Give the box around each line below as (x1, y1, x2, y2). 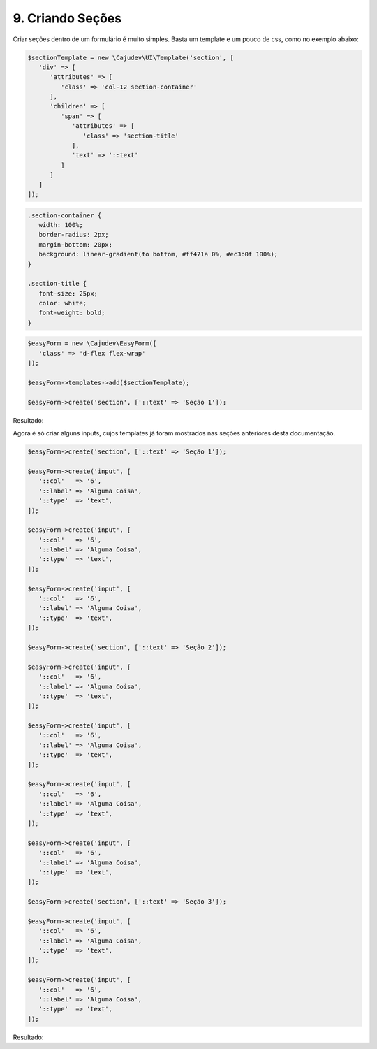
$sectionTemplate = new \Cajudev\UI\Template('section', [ (27, 53, 234, 62)
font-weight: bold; (38, 309, 105, 317)
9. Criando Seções (13, 10, 122, 26)
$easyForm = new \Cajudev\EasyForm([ (27, 340, 157, 347)
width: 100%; (38, 221, 84, 229)
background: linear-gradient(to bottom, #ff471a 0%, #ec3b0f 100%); (38, 250, 279, 259)
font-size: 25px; (38, 289, 98, 297)
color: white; (38, 299, 87, 308)
